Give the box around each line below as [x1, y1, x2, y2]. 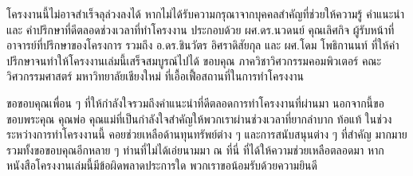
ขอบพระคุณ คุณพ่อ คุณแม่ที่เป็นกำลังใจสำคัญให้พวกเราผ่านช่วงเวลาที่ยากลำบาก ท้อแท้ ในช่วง [6, 110, 392, 127]
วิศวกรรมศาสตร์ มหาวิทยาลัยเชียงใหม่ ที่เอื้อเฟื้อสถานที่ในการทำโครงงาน [6, 68, 305, 84]
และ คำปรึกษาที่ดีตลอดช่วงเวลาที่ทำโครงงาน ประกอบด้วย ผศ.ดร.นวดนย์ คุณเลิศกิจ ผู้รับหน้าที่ [6, 21, 395, 37]
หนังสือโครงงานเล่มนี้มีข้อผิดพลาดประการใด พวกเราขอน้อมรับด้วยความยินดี [6, 157, 317, 174]
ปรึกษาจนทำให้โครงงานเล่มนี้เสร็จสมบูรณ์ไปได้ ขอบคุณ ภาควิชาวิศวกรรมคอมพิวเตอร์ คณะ [6, 52, 382, 68]
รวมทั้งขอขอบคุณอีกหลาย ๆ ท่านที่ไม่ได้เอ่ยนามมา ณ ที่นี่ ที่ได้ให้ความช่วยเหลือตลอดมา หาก [6, 141, 384, 158]
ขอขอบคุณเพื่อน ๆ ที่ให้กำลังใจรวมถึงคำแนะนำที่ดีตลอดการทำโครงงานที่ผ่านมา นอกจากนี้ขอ [6, 94, 384, 111]
